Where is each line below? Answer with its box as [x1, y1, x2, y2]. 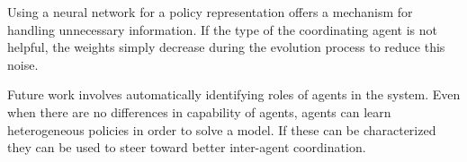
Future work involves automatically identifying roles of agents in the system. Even [7, 85, 461, 104]
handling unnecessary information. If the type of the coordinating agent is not [7, 20, 437, 38]
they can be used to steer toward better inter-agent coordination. [7, 138, 366, 157]
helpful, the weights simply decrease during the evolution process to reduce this [7, 38, 445, 56]
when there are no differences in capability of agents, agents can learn [7, 102, 391, 121]
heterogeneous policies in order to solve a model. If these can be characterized [7, 120, 436, 139]
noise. [7, 55, 39, 73]
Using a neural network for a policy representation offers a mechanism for [7, 3, 413, 21]
